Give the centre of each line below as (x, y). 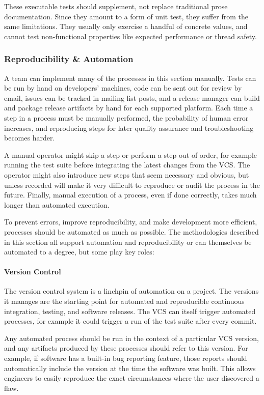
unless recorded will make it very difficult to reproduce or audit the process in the (132, 185)
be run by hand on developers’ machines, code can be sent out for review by (123, 88)
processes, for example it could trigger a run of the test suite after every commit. (130, 321)
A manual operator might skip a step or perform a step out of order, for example (130, 154)
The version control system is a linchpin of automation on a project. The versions (131, 291)
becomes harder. (30, 138)
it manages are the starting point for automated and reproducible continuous (124, 301)
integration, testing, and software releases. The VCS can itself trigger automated (130, 311)
